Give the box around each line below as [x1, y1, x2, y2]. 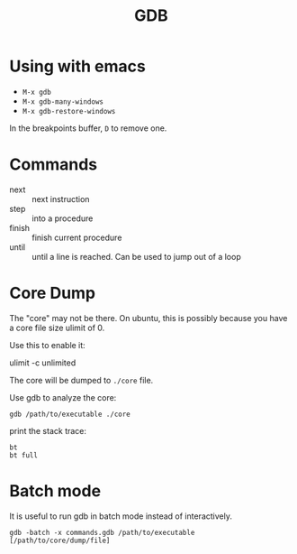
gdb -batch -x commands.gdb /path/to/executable [9, 528, 195, 537]
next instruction [31, 193, 90, 204]
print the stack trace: [9, 425, 87, 436]
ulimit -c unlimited [9, 357, 76, 368]
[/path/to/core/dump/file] [9, 536, 111, 545]
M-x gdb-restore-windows [22, 106, 116, 115]
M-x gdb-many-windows [22, 97, 103, 106]
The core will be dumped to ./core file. [9, 374, 154, 385]
